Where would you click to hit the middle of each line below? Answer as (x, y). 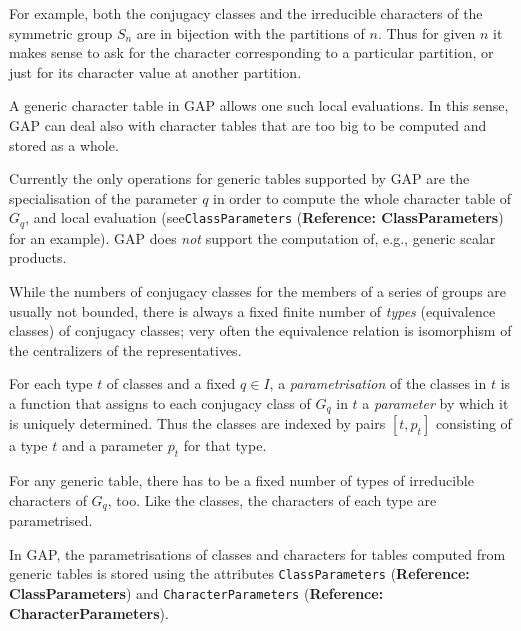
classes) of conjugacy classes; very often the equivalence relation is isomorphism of (260, 330)
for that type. (225, 445)
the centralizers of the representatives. (125, 349)
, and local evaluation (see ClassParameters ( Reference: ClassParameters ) (264, 217)
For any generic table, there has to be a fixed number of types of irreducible (241, 480)
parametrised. (51, 520)
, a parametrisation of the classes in (378, 383)
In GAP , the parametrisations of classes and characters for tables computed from (257, 553)
